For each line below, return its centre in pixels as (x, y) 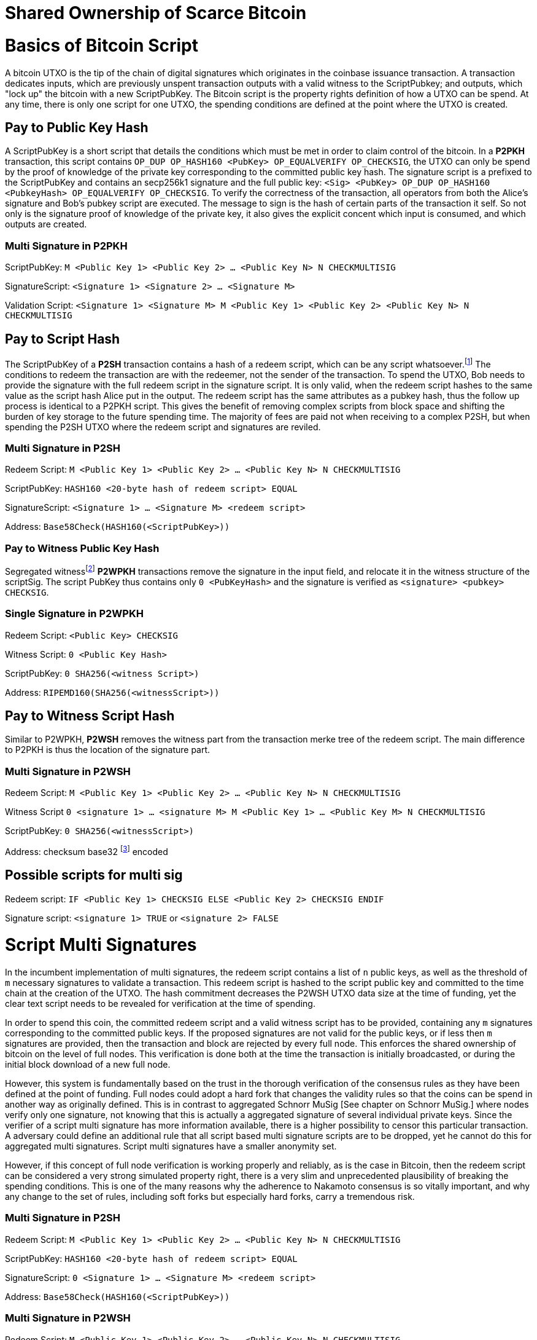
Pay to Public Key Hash (77, 127)
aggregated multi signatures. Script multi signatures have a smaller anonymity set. (171, 1146)
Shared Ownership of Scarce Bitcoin (156, 13)
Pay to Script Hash (63, 339)
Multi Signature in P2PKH (66, 246)
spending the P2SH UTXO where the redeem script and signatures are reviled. (163, 427)
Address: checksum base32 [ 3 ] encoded (87, 851)
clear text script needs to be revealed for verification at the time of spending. (160, 1004)
